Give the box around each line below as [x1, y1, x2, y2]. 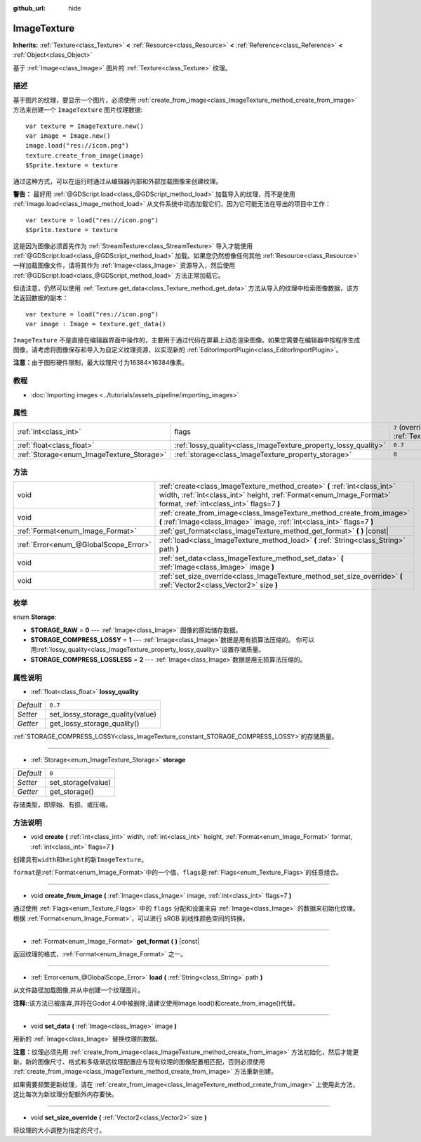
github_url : [13, 4, 46, 12]
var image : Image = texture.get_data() [25, 320, 166, 328]
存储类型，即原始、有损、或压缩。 [13, 800, 112, 809]
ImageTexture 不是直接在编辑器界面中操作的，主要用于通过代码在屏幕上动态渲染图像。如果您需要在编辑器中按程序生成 [13, 335, 361, 344]
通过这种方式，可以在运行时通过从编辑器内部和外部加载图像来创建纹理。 [13, 177, 222, 186]
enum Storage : [13, 612, 57, 622]
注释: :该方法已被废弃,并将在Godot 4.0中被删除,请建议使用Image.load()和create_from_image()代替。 [13, 999, 300, 1007]
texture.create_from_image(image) [25, 151, 144, 160]
